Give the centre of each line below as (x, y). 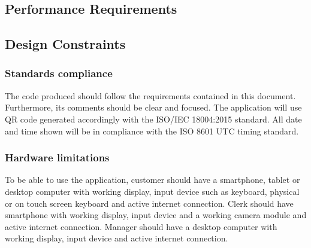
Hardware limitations (57, 157)
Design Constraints (65, 44)
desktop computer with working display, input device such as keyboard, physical (152, 191)
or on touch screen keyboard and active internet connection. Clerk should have (149, 203)
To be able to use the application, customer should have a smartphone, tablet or (153, 180)
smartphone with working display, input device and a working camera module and (156, 215)
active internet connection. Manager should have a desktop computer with (141, 226)
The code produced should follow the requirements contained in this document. (150, 95)
